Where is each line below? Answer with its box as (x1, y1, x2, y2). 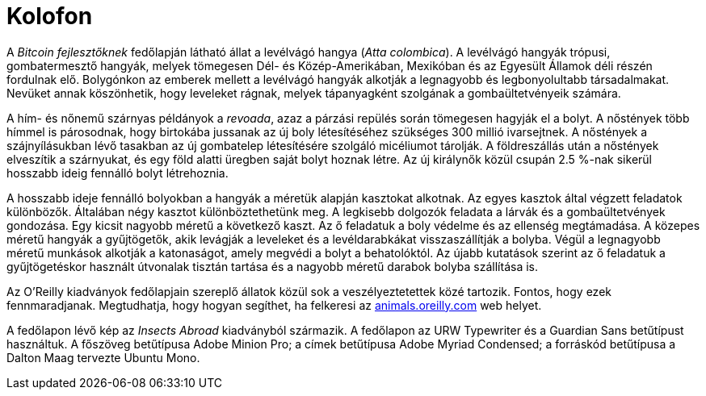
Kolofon (6, 2, 93, 30)
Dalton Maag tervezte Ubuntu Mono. (6, 350, 200, 365)
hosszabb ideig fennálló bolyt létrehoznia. (6, 165, 229, 180)
